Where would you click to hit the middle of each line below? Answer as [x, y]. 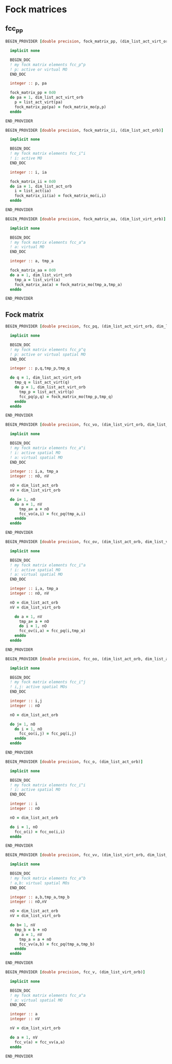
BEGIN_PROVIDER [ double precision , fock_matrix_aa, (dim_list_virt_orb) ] [86, 219]
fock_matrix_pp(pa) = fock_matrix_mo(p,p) [60, 107]
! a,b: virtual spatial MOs [40, 883]
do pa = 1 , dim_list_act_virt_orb [47, 98]
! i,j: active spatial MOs [39, 687]
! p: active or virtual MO [39, 69]
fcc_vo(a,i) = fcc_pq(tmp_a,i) [52, 514]
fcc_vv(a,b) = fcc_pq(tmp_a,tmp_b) [57, 944]
